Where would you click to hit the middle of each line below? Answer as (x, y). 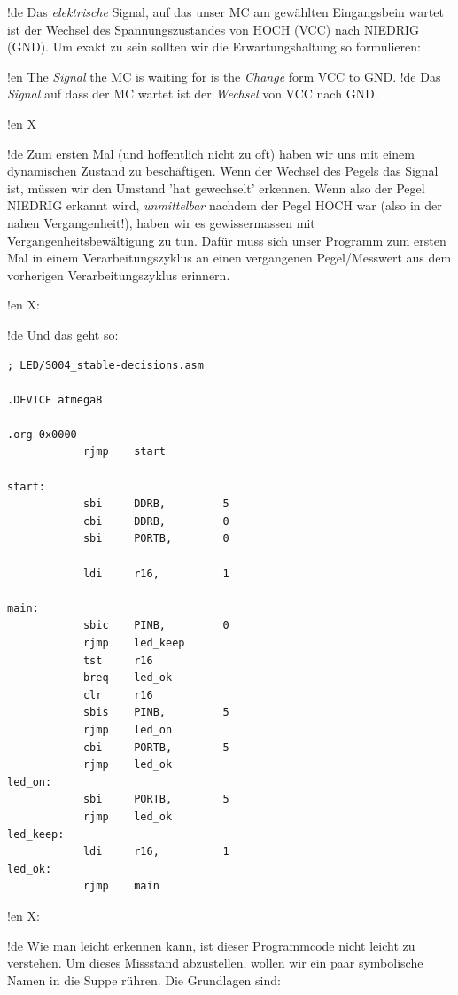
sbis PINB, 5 (156, 713)
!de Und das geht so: (63, 334)
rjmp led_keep (134, 643)
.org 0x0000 (42, 434)
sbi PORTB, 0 (156, 539)
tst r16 (118, 660)
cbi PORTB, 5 (156, 747)
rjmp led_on (128, 729)
